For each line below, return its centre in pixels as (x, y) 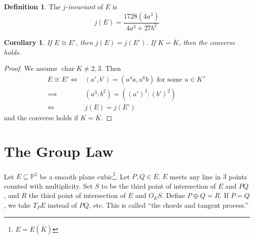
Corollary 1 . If (28, 42)
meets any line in (195, 176)
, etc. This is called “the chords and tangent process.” (169, 205)
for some (170, 79)
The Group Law (59, 151)
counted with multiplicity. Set (48, 185)
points (238, 176)
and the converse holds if (41, 117)
